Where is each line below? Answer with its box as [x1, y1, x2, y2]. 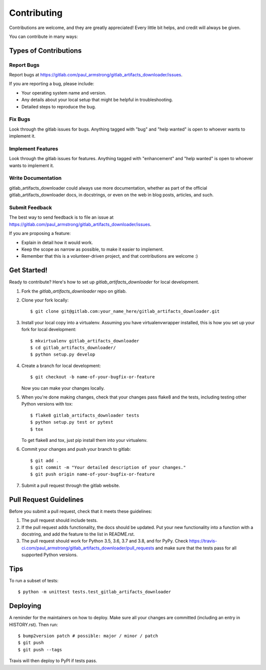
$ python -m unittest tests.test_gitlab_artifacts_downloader [18, 589, 171, 595]
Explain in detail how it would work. [21, 239, 93, 245]
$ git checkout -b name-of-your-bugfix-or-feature [30, 374, 155, 380]
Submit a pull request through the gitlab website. [21, 482, 120, 488]
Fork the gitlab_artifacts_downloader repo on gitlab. [21, 288, 127, 294]
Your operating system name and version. [21, 90, 106, 96]
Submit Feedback [9, 204, 52, 211]
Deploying [9, 602, 41, 610]
